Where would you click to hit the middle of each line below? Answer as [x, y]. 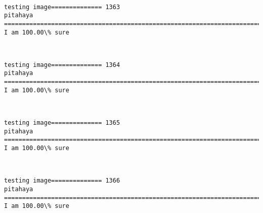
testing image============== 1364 [62, 65]
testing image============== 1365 [62, 123]
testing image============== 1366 [62, 181]
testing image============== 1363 [62, 7]
